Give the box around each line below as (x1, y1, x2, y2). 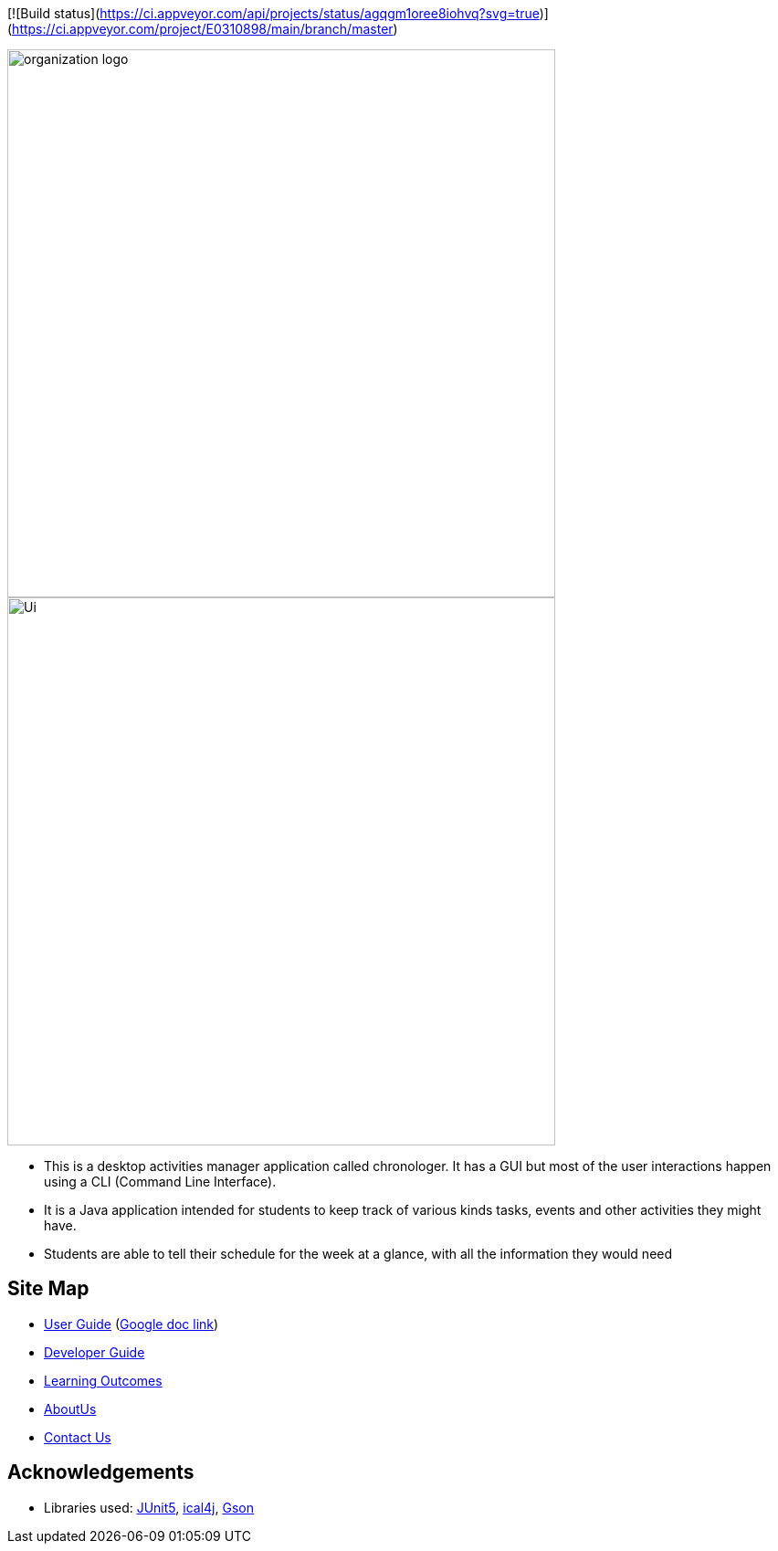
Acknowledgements (7, 1461, 194, 1484)
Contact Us (44, 1429, 111, 1445)
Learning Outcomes (44, 1372, 163, 1388)
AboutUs (44, 1400, 97, 1417)
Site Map (7, 1277, 89, 1301)
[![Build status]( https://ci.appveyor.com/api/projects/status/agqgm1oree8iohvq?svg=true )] (7, 5, 549, 21)
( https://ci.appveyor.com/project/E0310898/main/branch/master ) (7, 21, 398, 37)
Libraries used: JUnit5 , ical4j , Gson (44, 1499, 254, 1515)
